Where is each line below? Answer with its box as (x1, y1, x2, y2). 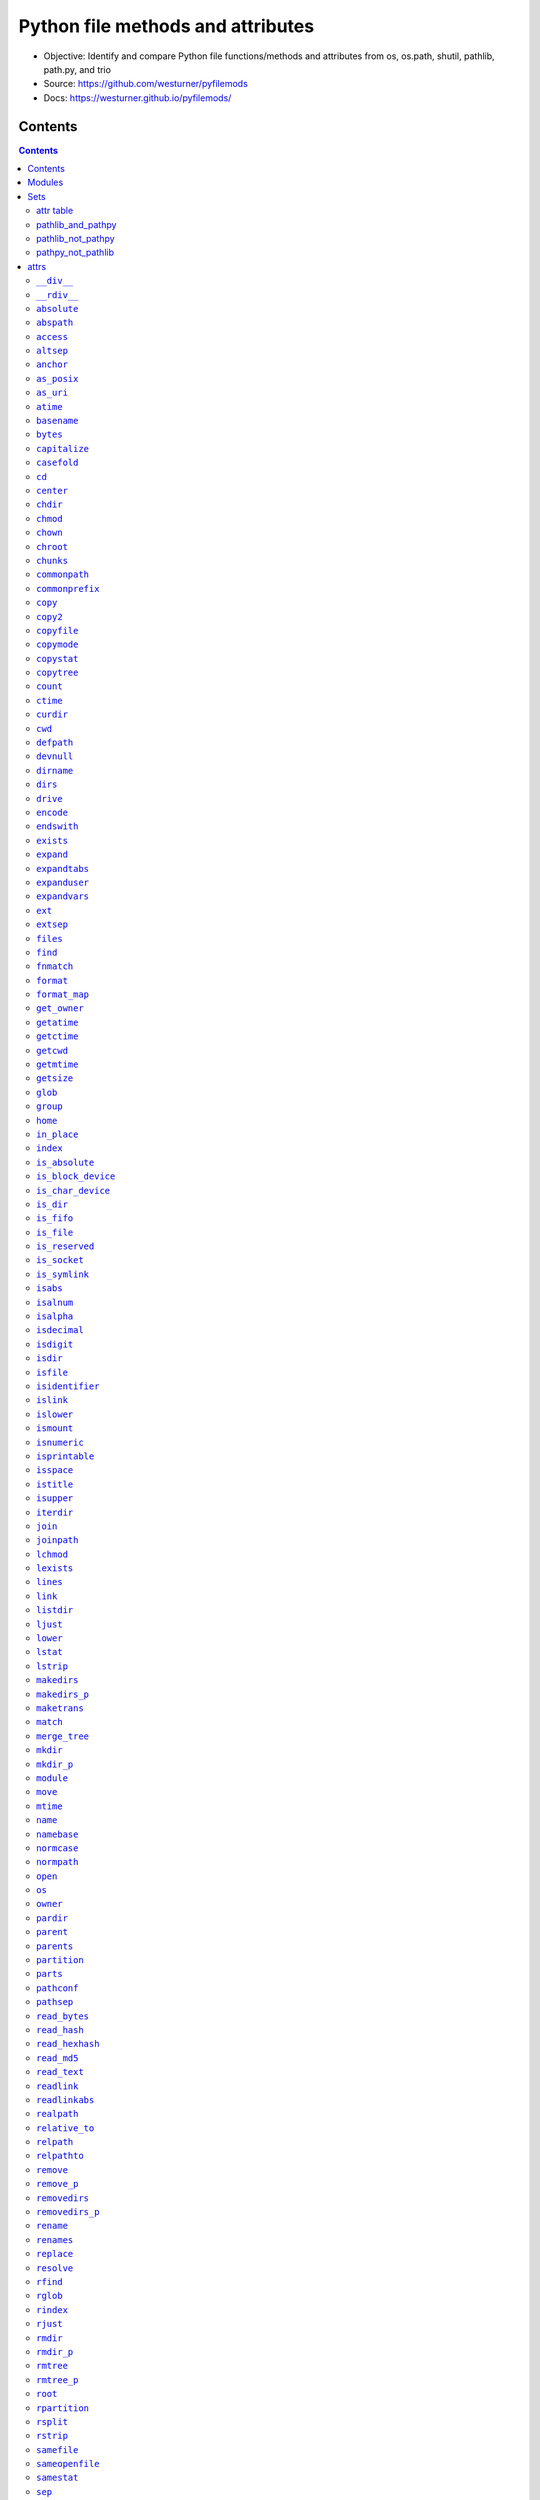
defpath (36, 737, 74, 749)
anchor (36, 359, 69, 370)
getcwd (36, 1045, 69, 1056)
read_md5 (36, 2052, 79, 2064)
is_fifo (36, 1213, 74, 1224)
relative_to (36, 2122, 95, 2134)
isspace (36, 1465, 74, 1476)
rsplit (36, 2416, 69, 2427)
